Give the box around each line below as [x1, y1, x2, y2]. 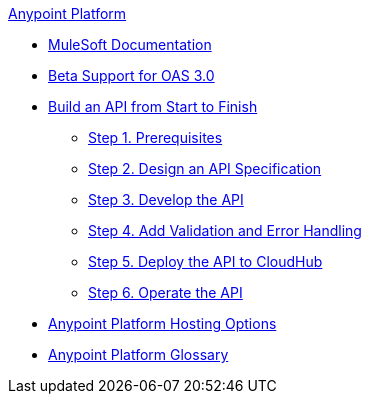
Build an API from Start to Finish [48, 98, 258, 115]
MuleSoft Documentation [48, 36, 212, 53]
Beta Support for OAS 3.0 [48, 67, 215, 84]
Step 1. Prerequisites [88, 129, 223, 146]
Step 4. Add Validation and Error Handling [88, 222, 362, 239]
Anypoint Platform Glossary [48, 346, 229, 363]
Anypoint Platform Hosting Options [48, 315, 277, 332]
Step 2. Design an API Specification [88, 160, 322, 177]
